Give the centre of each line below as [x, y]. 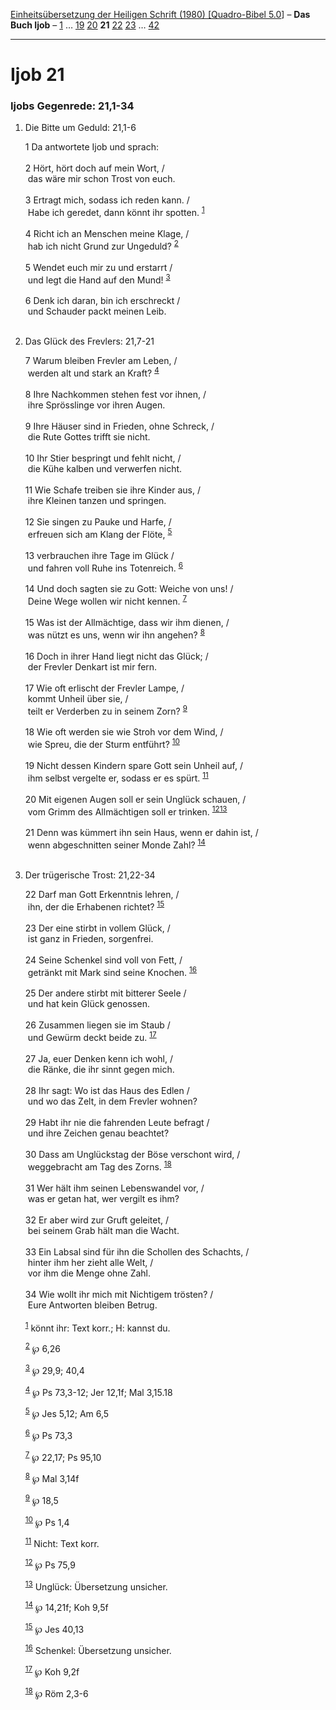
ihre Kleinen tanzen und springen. [97, 501]
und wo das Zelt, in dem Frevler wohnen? [112, 1101]
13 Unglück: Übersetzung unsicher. [96, 1586]
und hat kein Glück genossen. [88, 1004]
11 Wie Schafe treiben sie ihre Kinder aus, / [112, 490]
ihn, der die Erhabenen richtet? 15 [96, 906]
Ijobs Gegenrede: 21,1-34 [72, 106]
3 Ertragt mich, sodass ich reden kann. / [107, 200]
